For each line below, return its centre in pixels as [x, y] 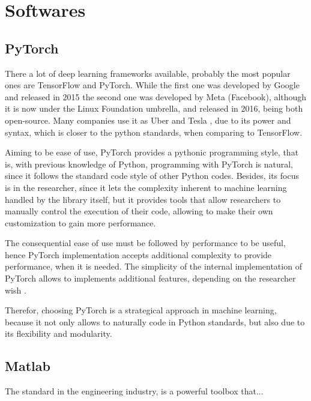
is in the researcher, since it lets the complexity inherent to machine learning [146, 187]
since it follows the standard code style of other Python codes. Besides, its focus [152, 176]
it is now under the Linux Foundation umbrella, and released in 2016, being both [154, 108]
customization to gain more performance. [80, 222]
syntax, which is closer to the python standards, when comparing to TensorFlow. [154, 132]
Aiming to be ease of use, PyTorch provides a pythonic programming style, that [152, 152]
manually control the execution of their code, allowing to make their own [139, 211]
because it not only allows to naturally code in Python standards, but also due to [155, 321]
